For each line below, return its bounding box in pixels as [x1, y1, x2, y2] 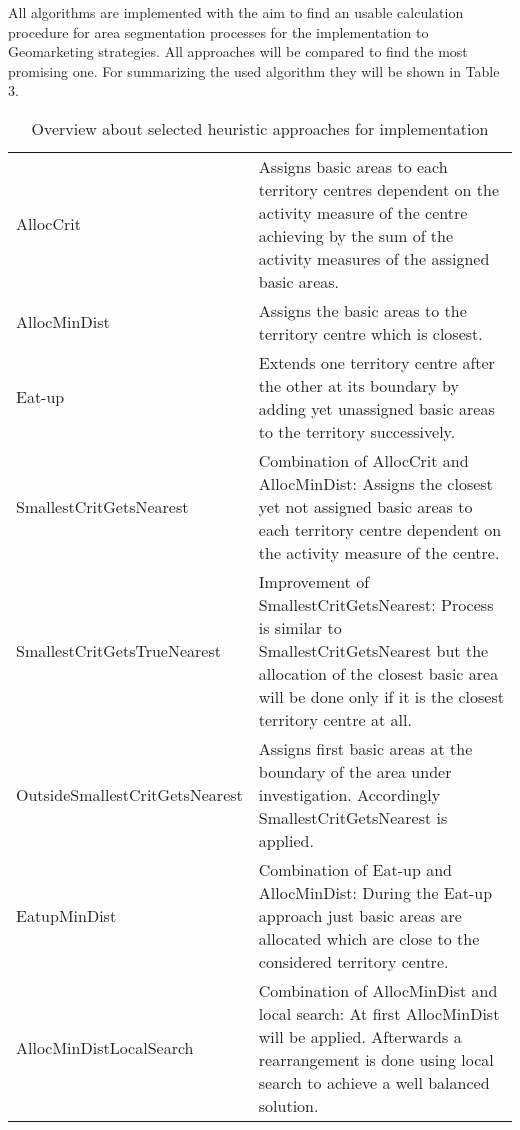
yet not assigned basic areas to [258, 494, 473, 518]
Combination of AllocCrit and [258, 448, 469, 472]
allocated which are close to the [258, 926, 480, 950]
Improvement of [258, 569, 370, 593]
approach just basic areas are [258, 903, 462, 927]
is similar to [258, 615, 342, 639]
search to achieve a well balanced [258, 1070, 490, 1094]
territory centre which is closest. [258, 321, 483, 345]
